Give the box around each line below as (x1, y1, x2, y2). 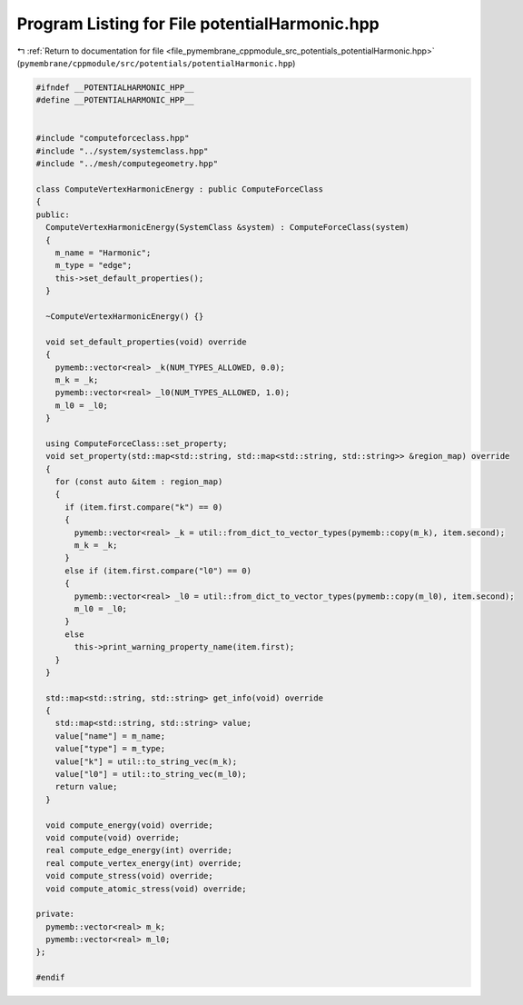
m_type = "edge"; (54, 260, 133, 271)
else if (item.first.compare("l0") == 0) (64, 565, 252, 576)
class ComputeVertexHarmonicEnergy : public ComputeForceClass (35, 184, 324, 194)
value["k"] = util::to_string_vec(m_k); (54, 756, 238, 767)
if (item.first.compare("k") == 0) (64, 502, 223, 512)
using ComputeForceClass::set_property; (45, 438, 228, 449)
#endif (35, 972, 65, 983)
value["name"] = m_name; (54, 731, 166, 741)
